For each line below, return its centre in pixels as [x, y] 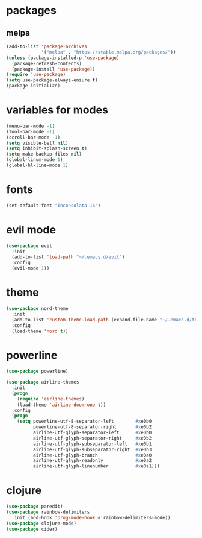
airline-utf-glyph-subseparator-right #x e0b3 [92, 449]
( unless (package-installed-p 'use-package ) [63, 58]
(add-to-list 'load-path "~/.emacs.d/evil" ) [68, 257]
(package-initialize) [33, 86]
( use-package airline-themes [43, 382]
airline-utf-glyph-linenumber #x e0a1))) [96, 466]
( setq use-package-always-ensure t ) [52, 80]
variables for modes [57, 110]
